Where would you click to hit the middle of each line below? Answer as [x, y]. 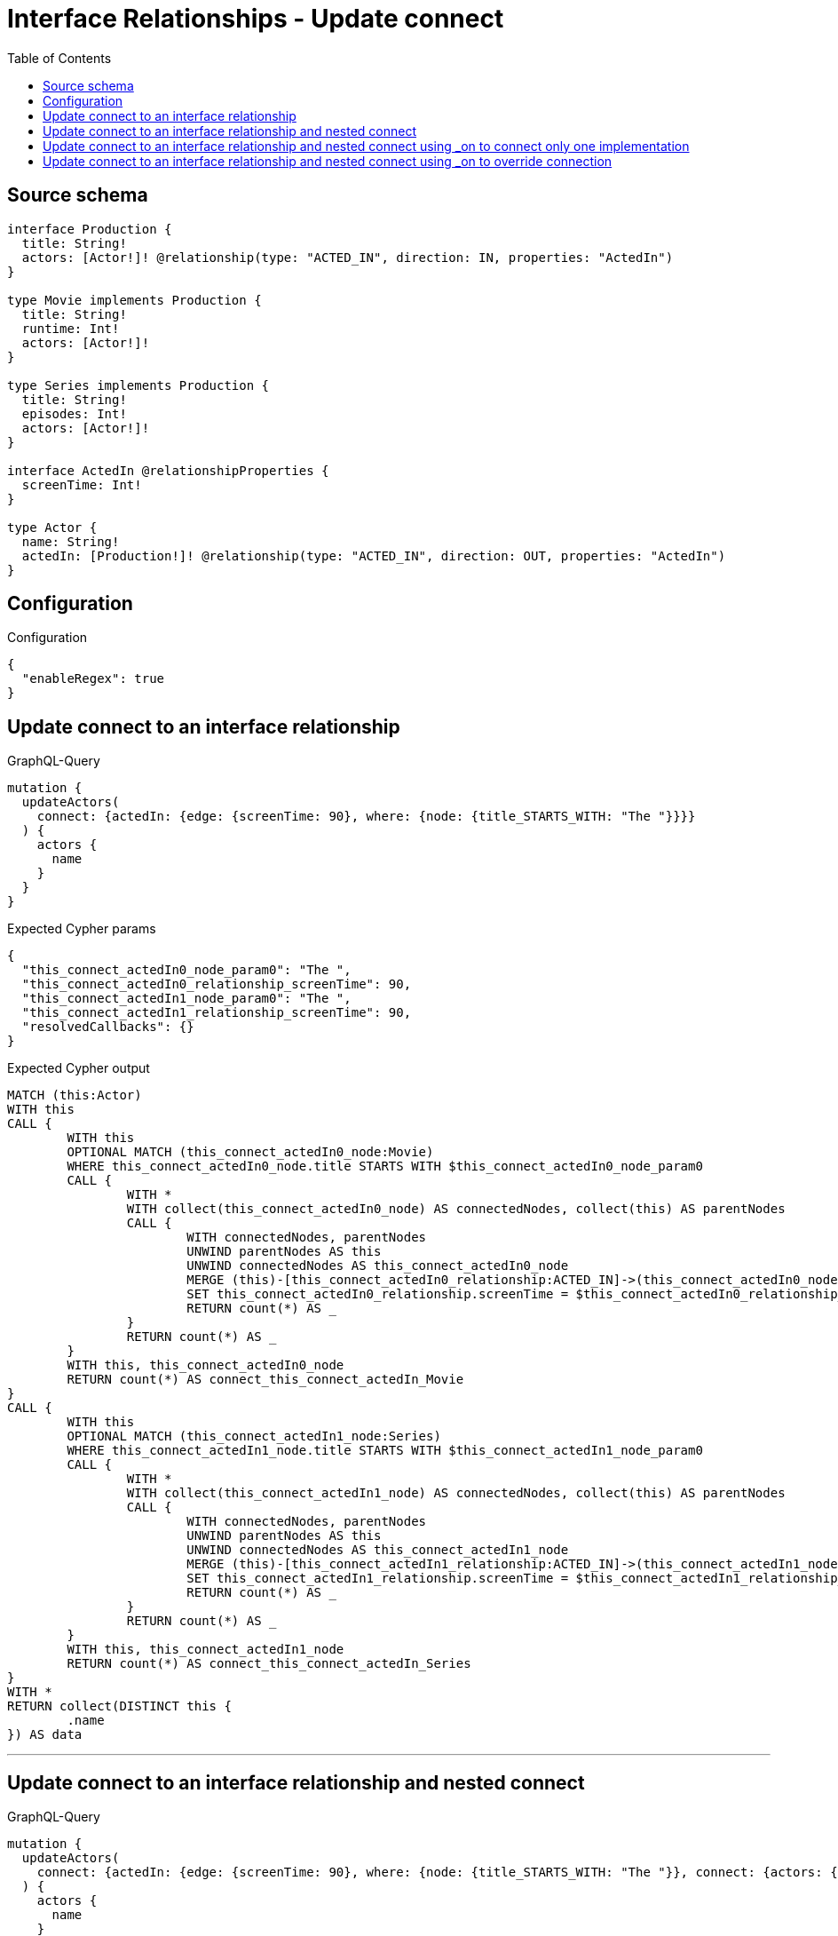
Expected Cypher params [82, 929]
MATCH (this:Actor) [75, 1095]
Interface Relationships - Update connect [256, 19]
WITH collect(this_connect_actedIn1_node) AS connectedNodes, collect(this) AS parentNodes [456, 1493]
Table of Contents [59, 58]
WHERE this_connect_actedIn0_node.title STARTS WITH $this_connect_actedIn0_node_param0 [385, 1166]
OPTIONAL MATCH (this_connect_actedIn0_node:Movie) [250, 1152]
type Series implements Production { [138, 385]
